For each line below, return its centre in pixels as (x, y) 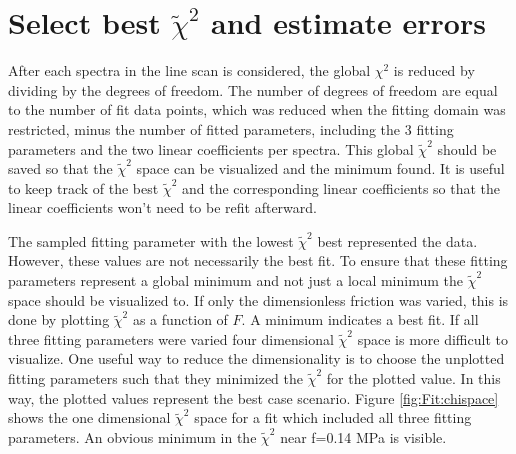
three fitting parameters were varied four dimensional (171, 338)
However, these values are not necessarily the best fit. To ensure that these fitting (258, 260)
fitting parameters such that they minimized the (156, 378)
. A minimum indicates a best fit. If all (360, 319)
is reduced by (434, 70)
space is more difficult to (432, 338)
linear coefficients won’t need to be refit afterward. (162, 207)
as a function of (180, 319)
